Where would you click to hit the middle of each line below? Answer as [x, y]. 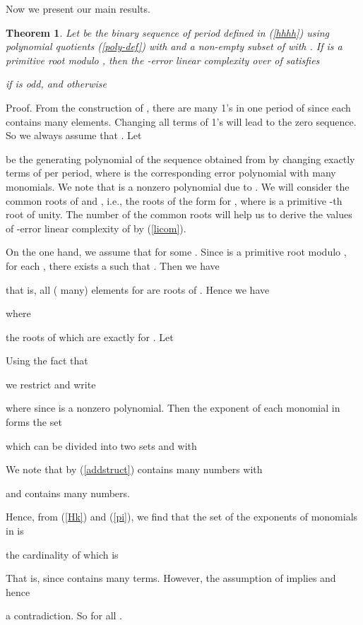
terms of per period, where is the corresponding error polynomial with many [171, 173]
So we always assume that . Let [74, 135]
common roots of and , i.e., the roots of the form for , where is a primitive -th [174, 200]
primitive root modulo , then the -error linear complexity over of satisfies [163, 60]
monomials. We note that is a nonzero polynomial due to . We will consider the [178, 186]
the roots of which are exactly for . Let [90, 337]
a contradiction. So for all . [64, 615]
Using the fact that [47, 361]
